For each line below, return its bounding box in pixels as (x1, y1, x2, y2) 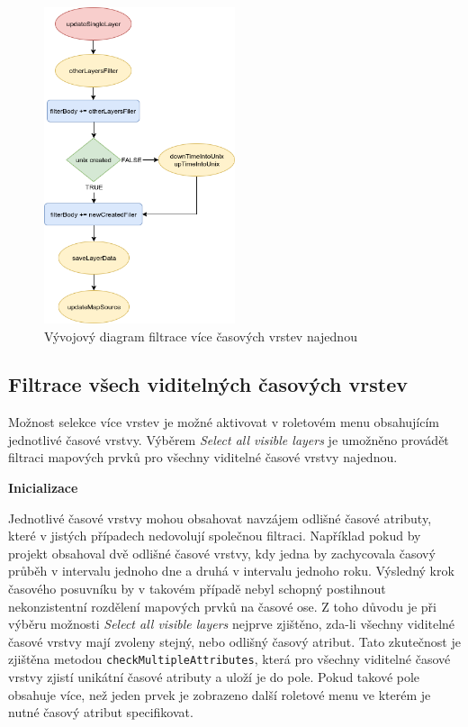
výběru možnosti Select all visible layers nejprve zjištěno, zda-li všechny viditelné (8, 614, 455, 633)
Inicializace (8, 478, 78, 497)
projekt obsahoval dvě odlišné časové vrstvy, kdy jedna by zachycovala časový (8, 543, 436, 562)
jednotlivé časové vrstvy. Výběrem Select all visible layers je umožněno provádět (8, 430, 449, 449)
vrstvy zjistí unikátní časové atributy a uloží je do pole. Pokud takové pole (8, 668, 420, 686)
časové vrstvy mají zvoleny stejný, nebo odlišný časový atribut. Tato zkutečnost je (8, 632, 461, 650)
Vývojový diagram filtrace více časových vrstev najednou (44, 326, 357, 345)
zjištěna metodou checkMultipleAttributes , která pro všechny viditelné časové (8, 650, 451, 668)
